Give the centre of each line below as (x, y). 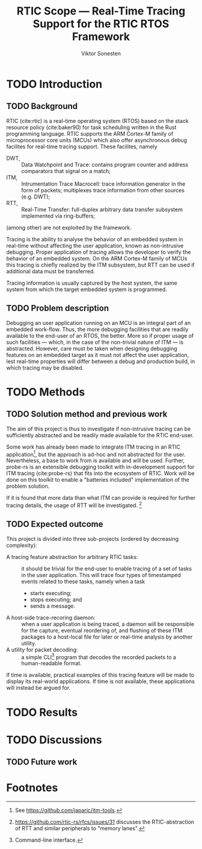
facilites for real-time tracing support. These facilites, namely (82, 147)
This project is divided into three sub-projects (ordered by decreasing (93, 538)
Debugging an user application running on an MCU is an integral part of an (99, 323)
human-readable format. (52, 663)
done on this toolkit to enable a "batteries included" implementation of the (98, 480)
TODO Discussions (54, 740)
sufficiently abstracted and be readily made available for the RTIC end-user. (100, 435)
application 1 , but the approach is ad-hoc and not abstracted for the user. (96, 453)
